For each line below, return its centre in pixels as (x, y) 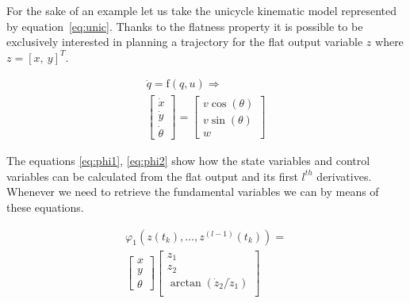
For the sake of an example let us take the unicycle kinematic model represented (202, 10)
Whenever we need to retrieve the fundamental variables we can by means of (193, 192)
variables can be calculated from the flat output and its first (152, 176)
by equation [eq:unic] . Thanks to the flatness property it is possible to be (185, 26)
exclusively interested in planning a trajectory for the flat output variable (185, 42)
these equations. (45, 207)
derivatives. (344, 176)
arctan (186, 283)
